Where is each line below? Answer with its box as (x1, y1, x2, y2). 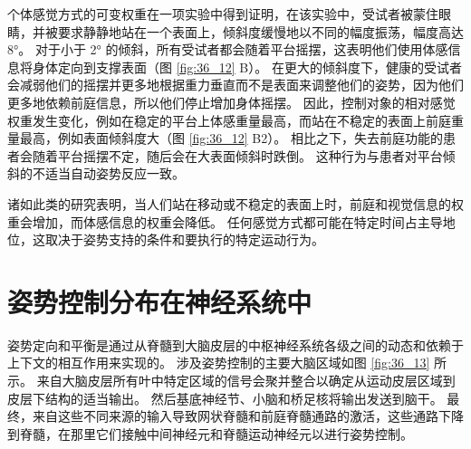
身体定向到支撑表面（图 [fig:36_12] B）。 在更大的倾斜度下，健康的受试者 (32, 57, 462, 76)
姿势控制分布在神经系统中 (7, 282, 312, 320)
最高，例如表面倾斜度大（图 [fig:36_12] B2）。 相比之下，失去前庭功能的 (19, 129, 443, 148)
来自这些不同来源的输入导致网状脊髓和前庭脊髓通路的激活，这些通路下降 (32, 406, 464, 425)
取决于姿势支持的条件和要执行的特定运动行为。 (44, 230, 324, 249)
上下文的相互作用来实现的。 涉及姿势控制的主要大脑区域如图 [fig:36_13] (7, 353, 430, 372)
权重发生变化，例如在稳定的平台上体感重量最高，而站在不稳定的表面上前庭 (7, 110, 451, 129)
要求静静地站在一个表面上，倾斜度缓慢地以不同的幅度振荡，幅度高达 (57, 22, 464, 41)
